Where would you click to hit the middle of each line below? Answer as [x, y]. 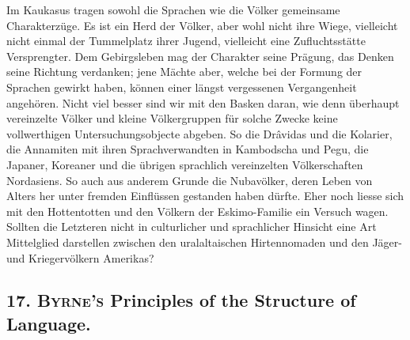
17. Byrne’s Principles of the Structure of [181, 300]
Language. [49, 323]
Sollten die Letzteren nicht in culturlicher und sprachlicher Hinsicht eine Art [192, 227]
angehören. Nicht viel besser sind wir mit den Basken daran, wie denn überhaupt [203, 102]
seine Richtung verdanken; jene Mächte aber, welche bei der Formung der [184, 72]
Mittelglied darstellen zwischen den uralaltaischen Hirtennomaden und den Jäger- [204, 242]
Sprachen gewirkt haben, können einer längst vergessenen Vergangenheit [182, 87]
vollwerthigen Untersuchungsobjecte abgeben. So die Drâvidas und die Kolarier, [199, 133]
